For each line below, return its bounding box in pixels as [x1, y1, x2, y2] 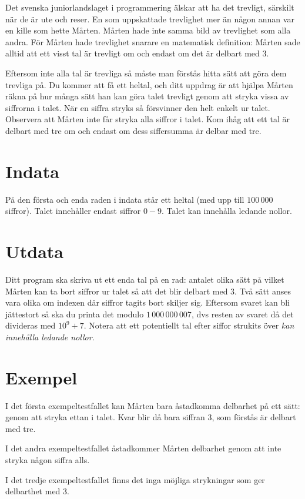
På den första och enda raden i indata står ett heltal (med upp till [5, 193, 244, 205]
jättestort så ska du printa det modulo [5, 307, 144, 320]
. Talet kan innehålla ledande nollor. [162, 205, 292, 217]
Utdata [5, 239, 64, 263]
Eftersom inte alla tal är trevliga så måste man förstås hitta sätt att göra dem [5, 66, 287, 79]
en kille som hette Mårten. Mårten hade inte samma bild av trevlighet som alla [5, 24, 291, 36]
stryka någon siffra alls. [5, 454, 90, 466]
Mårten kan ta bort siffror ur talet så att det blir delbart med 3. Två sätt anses [5, 284, 291, 297]
